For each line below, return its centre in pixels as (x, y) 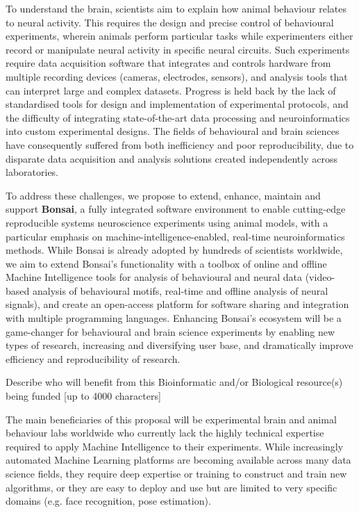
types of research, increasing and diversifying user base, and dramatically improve (179, 345)
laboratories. (32, 172)
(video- (320, 277)
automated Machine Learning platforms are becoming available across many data (178, 460)
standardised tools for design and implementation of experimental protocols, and (177, 104)
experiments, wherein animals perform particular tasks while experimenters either (179, 36)
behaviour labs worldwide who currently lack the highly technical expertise (165, 433)
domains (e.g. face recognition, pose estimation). (108, 501)
